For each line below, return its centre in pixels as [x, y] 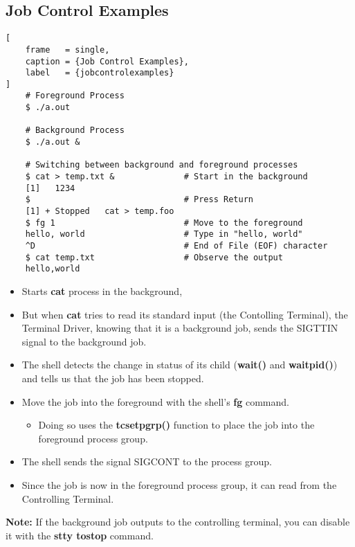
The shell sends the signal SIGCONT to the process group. [147, 461]
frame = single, [67, 50]
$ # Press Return [139, 200]
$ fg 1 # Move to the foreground [164, 223]
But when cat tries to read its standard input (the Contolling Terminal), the [185, 314]
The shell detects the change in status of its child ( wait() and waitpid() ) [180, 365]
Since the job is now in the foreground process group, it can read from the [179, 484]
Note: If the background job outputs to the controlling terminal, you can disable [178, 522]
